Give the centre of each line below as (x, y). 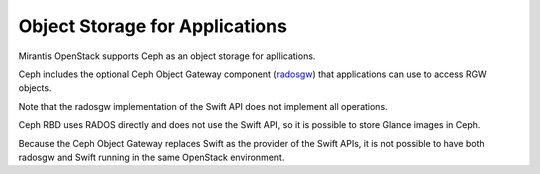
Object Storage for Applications (152, 26)
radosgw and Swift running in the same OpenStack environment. (151, 157)
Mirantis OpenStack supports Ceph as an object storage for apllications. (167, 56)
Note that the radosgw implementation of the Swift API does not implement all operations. (203, 106)
